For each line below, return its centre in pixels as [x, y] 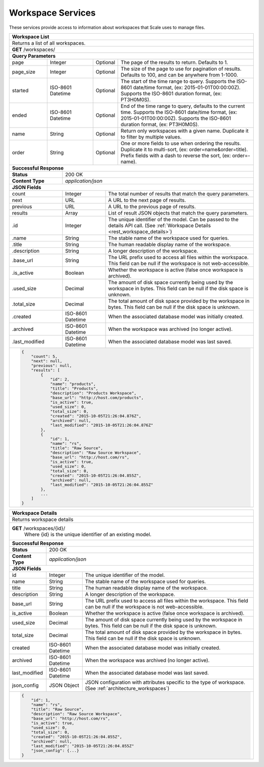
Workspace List [31, 37]
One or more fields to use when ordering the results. [181, 143]
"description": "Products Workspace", [93, 393]
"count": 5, [44, 356]
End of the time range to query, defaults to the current [183, 106]
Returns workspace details [43, 519]
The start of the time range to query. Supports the [178, 81]
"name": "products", [73, 384]
